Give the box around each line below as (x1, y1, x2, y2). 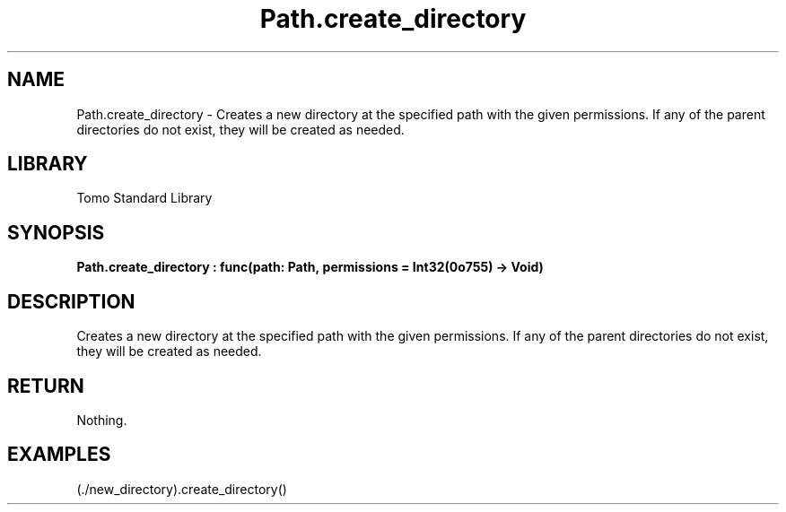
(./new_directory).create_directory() (76, 481, 287, 497)
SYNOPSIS (7, 221, 105, 244)
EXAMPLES (7, 443, 111, 466)
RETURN (7, 374, 84, 397)
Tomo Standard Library (76, 190, 213, 206)
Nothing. (76, 412, 127, 428)
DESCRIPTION (7, 290, 135, 313)
